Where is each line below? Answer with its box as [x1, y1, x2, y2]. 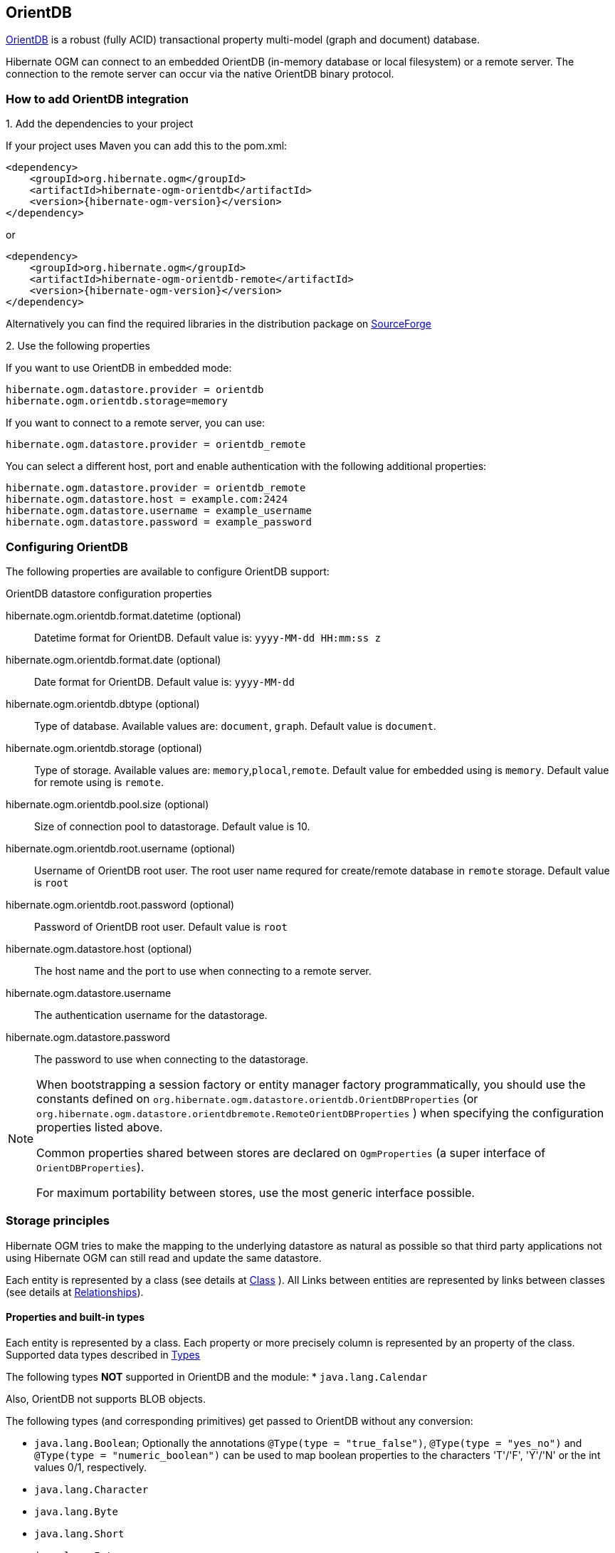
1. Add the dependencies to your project [6, 117, 194, 130]
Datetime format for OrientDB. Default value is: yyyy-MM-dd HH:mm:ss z [34, 631, 382, 644]
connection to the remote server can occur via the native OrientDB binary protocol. [6, 68, 394, 80]
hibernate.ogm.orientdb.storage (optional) [6, 741, 203, 754]
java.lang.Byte [34, 1505, 119, 1517]
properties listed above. [36, 1119, 163, 1134]
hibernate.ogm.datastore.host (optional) [6, 942, 192, 955]
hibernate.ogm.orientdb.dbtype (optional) [6, 697, 200, 710]
